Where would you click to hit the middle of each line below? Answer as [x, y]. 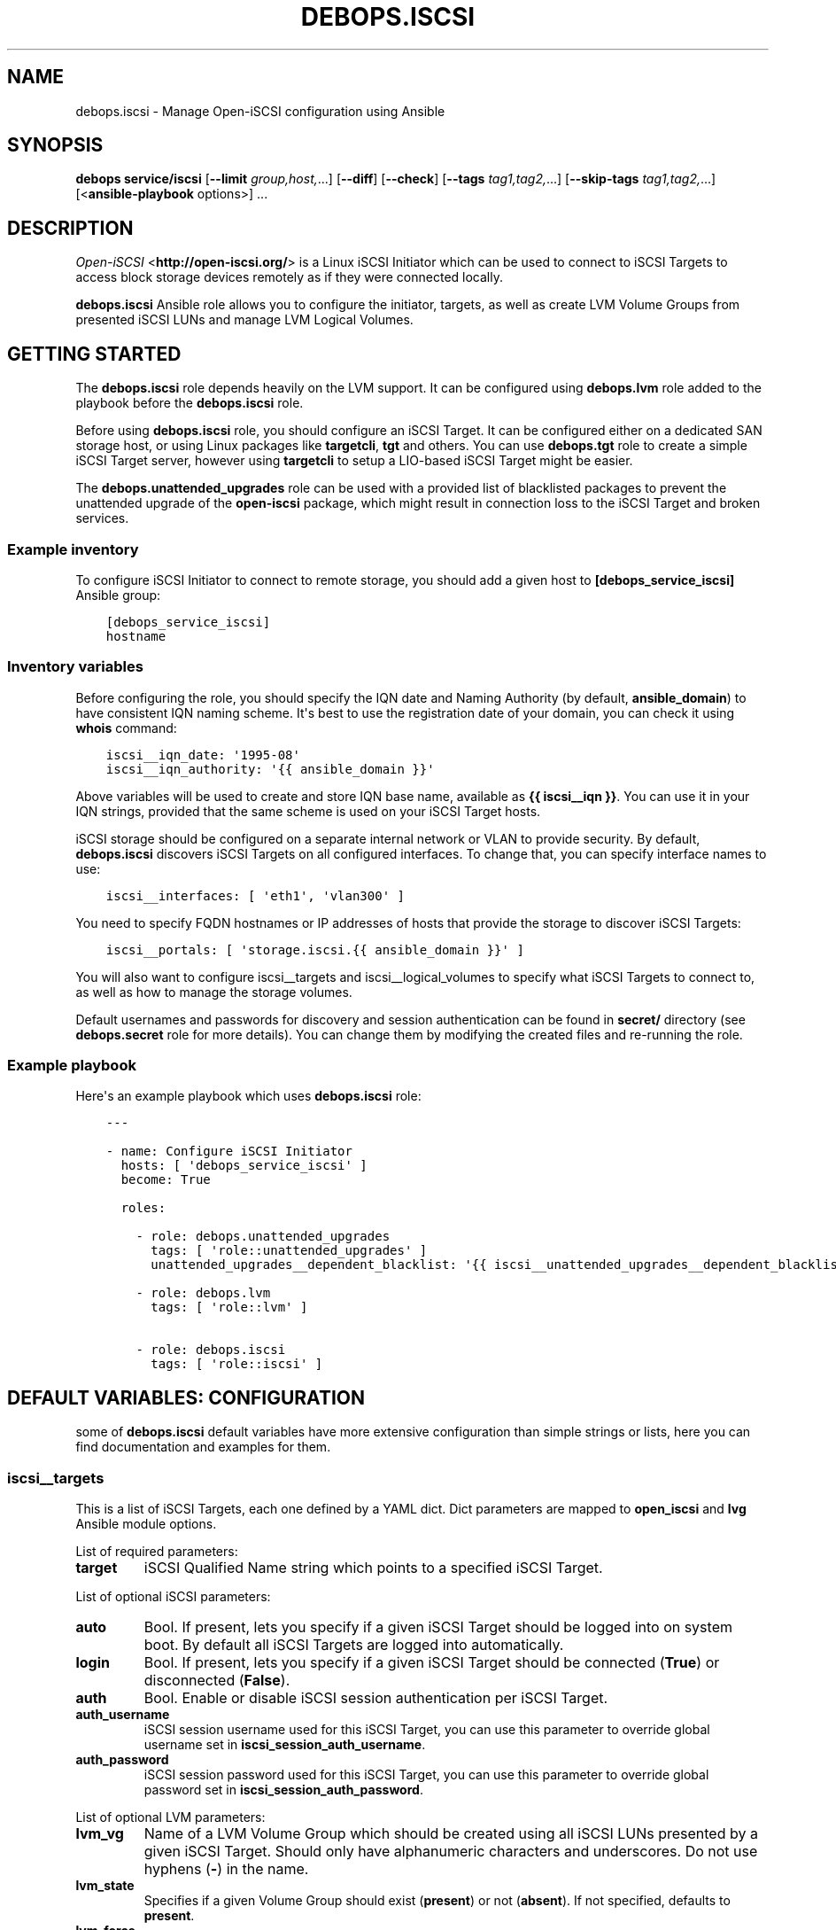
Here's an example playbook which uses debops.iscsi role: [248, 1096]
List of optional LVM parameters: [170, 1817]
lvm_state [105, 1885]
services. [102, 518]
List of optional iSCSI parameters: [173, 1596]
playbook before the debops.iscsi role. [190, 403]
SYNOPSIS [55, 145]
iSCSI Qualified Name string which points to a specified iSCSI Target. [373, 1567]
